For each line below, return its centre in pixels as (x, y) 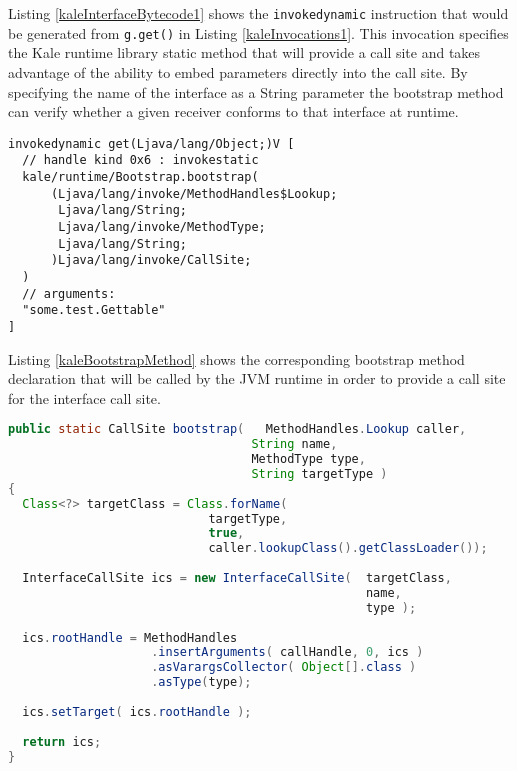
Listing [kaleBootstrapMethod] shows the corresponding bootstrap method (236, 358)
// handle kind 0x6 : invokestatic (140, 160)
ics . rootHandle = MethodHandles (130, 637)
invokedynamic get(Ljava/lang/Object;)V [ (151, 143)
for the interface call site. (84, 397)
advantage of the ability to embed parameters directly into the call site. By (238, 71)
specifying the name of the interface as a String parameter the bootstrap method (256, 91)
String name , (294, 444)
